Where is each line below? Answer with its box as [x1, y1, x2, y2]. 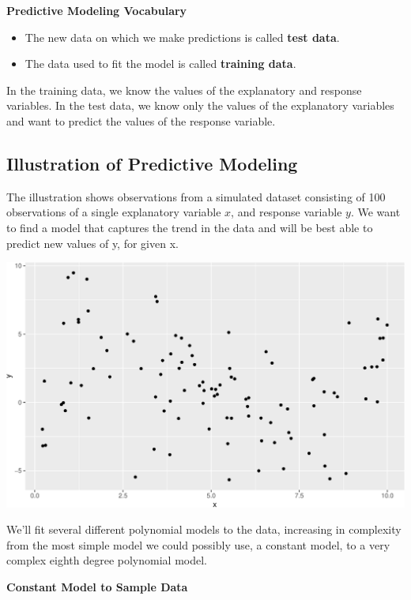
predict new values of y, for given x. [6, 234, 179, 251]
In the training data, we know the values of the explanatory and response [6, 81, 362, 98]
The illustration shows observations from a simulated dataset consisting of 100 [6, 188, 386, 204]
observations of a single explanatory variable [6, 204, 221, 220]
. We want [350, 204, 401, 220]
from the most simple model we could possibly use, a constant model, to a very [6, 536, 390, 553]
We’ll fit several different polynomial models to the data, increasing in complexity [6, 521, 402, 538]
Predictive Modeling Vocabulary [6, 2, 187, 18]
